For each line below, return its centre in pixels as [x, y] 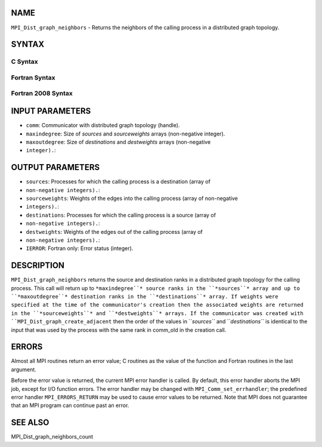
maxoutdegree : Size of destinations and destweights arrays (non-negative [118, 142]
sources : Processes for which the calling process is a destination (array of [118, 181]
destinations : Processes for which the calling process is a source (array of [121, 215]
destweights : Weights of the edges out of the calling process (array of [114, 232]
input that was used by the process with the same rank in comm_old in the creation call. [119, 330]
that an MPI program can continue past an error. [70, 405]
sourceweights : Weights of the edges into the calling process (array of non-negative [132, 198]
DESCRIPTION [38, 266]
